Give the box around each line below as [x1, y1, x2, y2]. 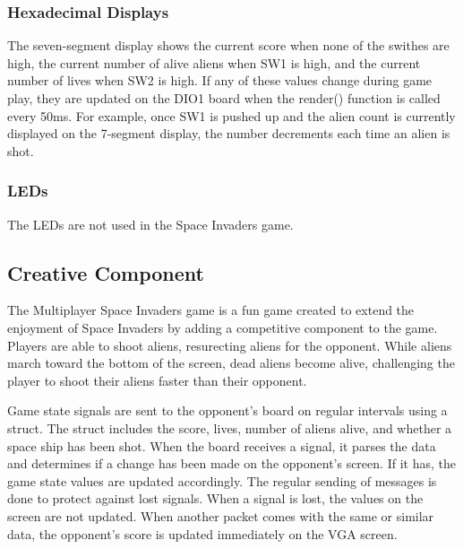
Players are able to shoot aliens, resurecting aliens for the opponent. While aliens [7, 335, 452, 354]
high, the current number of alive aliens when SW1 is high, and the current [7, 53, 421, 72]
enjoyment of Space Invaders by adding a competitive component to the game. [7, 318, 438, 336]
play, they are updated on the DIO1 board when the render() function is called [7, 89, 441, 107]
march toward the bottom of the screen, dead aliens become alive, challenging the [7, 353, 455, 372]
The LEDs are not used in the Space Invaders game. [7, 214, 294, 233]
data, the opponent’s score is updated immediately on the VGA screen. [7, 524, 398, 543]
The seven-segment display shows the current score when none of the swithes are [7, 36, 450, 55]
